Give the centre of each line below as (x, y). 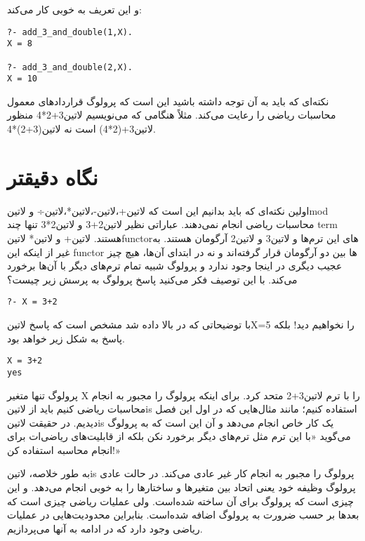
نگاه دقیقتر (53, 176)
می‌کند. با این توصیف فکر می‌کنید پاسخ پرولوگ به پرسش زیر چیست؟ (152, 279)
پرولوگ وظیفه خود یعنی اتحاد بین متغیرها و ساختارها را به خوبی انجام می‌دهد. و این (181, 487)
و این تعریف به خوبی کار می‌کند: (74, 9)
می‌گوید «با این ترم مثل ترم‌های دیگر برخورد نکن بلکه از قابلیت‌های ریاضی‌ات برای (179, 436)
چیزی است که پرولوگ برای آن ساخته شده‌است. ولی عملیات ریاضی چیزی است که (180, 501)
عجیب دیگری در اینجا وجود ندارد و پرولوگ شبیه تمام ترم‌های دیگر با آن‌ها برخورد (175, 266)
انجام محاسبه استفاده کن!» (64, 449)
